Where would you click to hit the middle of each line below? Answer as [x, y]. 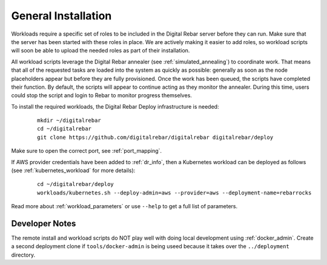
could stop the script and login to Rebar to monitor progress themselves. [101, 95]
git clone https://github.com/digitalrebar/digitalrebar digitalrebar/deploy [155, 137]
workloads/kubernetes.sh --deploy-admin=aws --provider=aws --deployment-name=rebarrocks [174, 193]
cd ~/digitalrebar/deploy [76, 184]
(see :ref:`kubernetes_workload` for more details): [73, 171]
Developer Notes [44, 224]
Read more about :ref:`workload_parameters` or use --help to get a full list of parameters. [124, 206]
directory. [23, 255]
